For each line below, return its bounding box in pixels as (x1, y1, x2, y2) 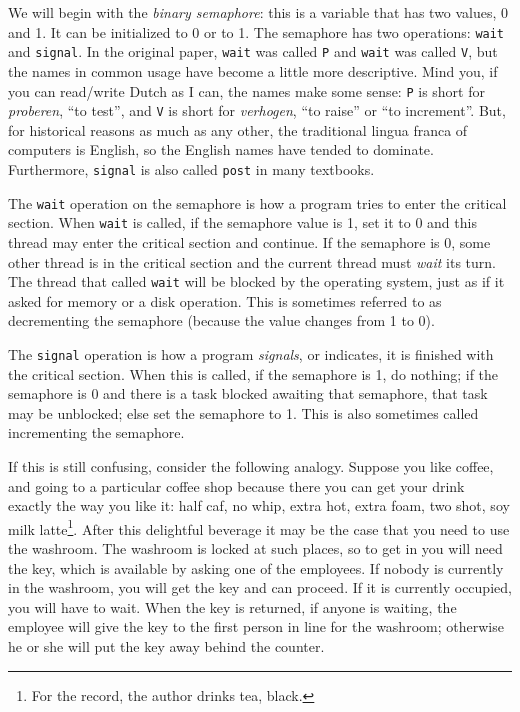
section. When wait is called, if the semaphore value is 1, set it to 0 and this (8, 212, 477, 233)
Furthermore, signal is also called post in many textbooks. (8, 159, 375, 179)
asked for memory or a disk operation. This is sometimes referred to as (8, 290, 442, 311)
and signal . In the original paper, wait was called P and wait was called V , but (8, 41, 498, 62)
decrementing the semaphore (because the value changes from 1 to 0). (8, 310, 435, 331)
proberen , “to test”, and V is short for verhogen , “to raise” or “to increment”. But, (8, 100, 506, 121)
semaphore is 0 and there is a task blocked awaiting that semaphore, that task (8, 383, 488, 404)
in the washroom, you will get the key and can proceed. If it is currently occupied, (8, 577, 512, 598)
